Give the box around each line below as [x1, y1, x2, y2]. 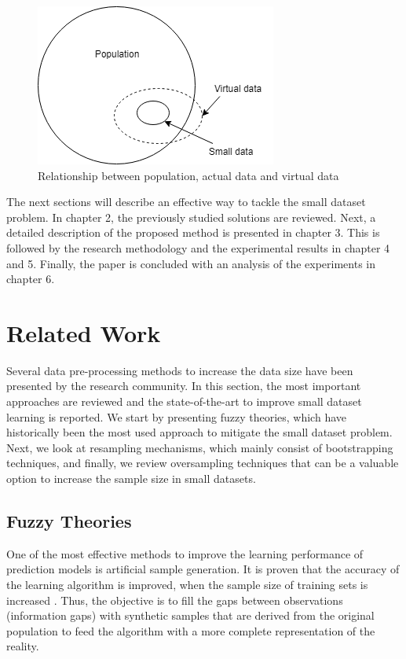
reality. [6, 638, 39, 654]
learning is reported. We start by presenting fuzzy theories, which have [6, 408, 346, 425]
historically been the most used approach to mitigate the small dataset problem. [6, 424, 393, 440]
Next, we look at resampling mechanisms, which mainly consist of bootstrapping [6, 439, 393, 455]
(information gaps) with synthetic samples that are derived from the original [6, 607, 375, 624]
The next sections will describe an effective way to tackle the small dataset [6, 193, 366, 210]
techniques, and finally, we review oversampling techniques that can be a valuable [6, 455, 399, 471]
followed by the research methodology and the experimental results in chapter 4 [6, 239, 390, 256]
